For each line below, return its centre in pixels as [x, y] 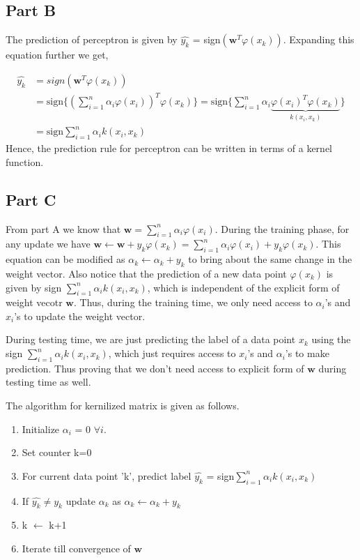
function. [25, 161]
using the [331, 339]
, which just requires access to [172, 353]
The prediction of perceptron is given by [92, 39]
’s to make [307, 353]
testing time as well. [48, 382]
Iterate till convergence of [76, 548]
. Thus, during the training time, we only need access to [193, 302]
